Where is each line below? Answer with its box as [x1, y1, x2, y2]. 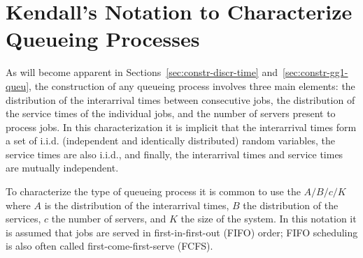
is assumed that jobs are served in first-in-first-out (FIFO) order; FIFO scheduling [6, 225, 358, 239]
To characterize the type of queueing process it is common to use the [6, 184, 301, 199]
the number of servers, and [51, 211, 166, 226]
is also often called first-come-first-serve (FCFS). [6, 238, 213, 253]
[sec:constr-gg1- [283, 65, 348, 79]
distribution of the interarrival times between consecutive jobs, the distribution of [6, 92, 355, 107]
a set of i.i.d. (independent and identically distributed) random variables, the [6, 133, 335, 148]
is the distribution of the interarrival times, [44, 197, 229, 212]
